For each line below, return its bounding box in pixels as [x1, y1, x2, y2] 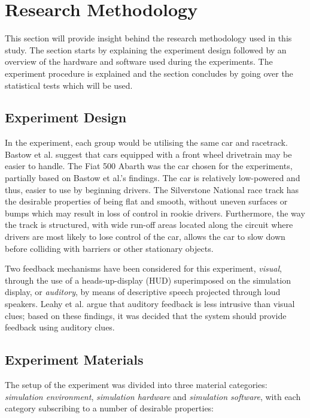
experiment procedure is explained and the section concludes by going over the [5, 67, 293, 79]
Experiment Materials [5, 350, 144, 369]
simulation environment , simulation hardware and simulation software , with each [5, 390, 301, 402]
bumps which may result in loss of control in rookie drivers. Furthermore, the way [5, 206, 305, 219]
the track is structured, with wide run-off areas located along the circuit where [5, 218, 293, 231]
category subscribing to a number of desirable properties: [5, 402, 214, 414]
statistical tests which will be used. [5, 79, 133, 91]
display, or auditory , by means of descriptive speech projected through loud [5, 285, 281, 298]
